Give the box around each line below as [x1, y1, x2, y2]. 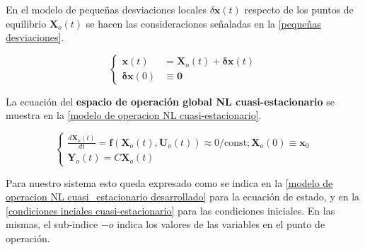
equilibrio [6, 16, 47, 30]
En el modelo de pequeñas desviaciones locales [6, 2, 207, 16]
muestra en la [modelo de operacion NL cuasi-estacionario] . [6, 108, 262, 123]
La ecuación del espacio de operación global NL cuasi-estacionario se [6, 93, 335, 108]
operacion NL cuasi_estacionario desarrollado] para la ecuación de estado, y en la [6, 189, 360, 204]
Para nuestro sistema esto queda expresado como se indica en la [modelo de [6, 175, 333, 190]
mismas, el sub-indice [6, 217, 98, 232]
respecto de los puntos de [244, 2, 354, 16]
